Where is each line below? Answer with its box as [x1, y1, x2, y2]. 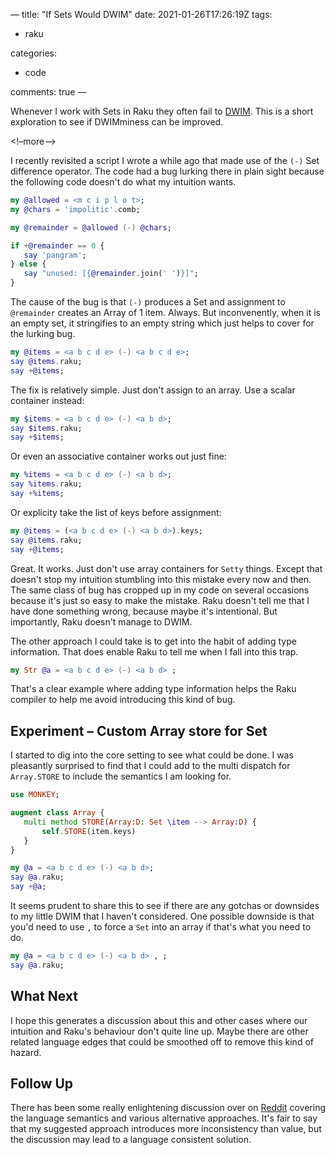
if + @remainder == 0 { [10, 240, 105, 251]
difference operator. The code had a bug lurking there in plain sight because [10, 165, 325, 177]
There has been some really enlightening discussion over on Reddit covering [10, 1102, 326, 1114]
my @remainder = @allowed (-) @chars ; [10, 222, 172, 233]
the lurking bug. [10, 328, 76, 339]
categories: [10, 47, 57, 59]
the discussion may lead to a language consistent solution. [10, 1134, 252, 1146]
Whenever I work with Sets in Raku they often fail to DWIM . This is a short [10, 105, 314, 117]
